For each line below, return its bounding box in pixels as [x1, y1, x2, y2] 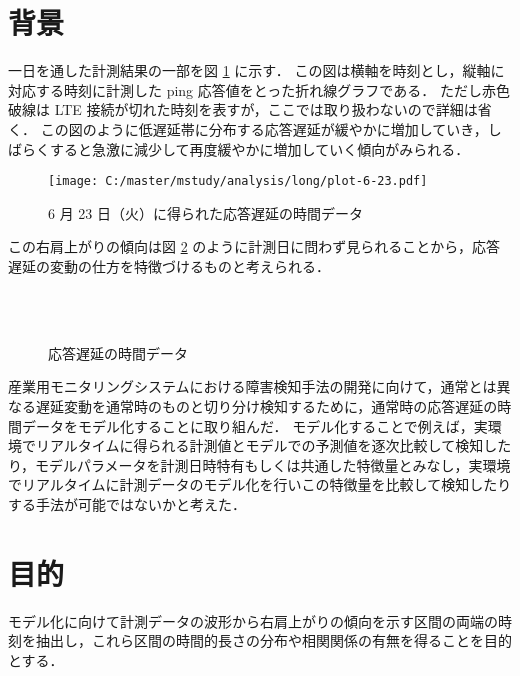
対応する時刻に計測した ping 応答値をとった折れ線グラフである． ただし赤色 [8, 79, 510, 100]
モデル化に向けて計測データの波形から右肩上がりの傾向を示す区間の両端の [8, 610, 498, 631]
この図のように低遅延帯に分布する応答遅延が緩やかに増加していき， [40, 118, 488, 139]
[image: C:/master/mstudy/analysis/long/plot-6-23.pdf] [48, 174, 428, 189]
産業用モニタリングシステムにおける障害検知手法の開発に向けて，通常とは [8, 376, 497, 397]
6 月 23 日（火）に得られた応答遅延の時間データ [48, 202, 363, 223]
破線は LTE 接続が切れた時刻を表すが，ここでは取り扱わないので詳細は [8, 99, 478, 120]
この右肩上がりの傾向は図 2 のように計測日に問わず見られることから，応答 [8, 236, 500, 257]
